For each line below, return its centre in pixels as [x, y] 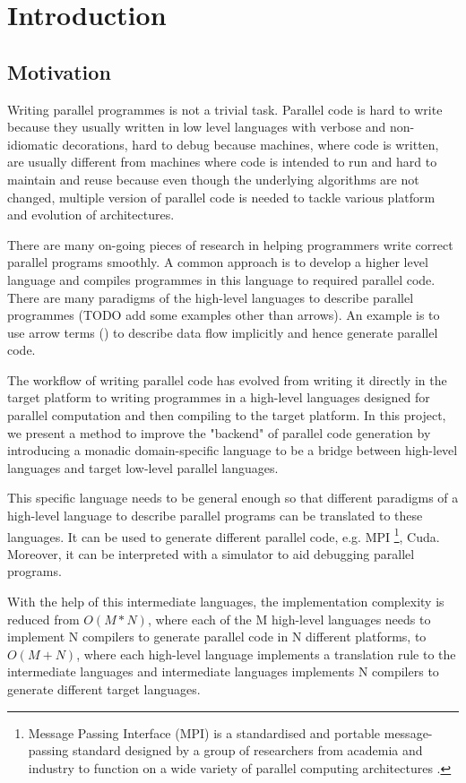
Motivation [59, 71]
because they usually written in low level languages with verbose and [197, 127]
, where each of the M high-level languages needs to [289, 619]
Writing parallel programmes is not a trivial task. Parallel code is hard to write [225, 109]
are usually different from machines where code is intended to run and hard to [222, 162]
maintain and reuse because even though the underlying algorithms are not [213, 179]
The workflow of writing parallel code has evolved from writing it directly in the [227, 379]
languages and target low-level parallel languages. [143, 467]
